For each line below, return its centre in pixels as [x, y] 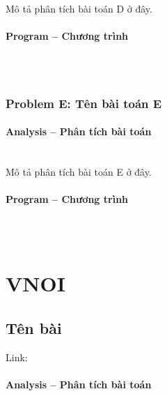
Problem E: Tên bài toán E [84, 103]
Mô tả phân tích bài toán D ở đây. [79, 8]
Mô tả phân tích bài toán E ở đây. [79, 172]
